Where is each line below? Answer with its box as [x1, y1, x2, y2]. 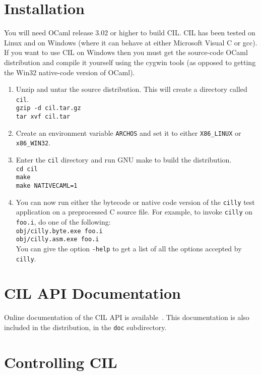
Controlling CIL [4, 351, 117, 372]
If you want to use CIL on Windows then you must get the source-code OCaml [4, 47, 248, 58]
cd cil [16, 165, 38, 173]
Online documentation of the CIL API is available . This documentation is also [4, 312, 249, 323]
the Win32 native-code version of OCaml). [4, 67, 135, 77]
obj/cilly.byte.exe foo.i [16, 227, 103, 235]
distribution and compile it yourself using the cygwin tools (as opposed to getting [4, 57, 256, 67]
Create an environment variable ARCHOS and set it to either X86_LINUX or [16, 127, 241, 138]
